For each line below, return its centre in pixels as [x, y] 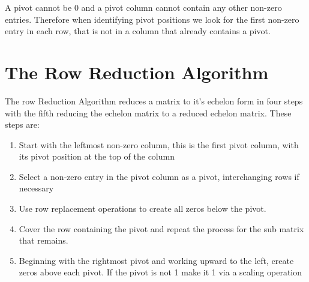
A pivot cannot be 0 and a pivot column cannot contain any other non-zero [143, 7]
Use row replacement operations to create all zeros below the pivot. [142, 208]
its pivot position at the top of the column [97, 156]
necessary [36, 188]
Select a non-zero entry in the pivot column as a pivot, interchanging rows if [159, 176]
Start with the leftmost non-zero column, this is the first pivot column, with [159, 144]
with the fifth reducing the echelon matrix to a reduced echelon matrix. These [148, 112]
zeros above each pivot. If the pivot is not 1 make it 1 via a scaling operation [160, 272]
